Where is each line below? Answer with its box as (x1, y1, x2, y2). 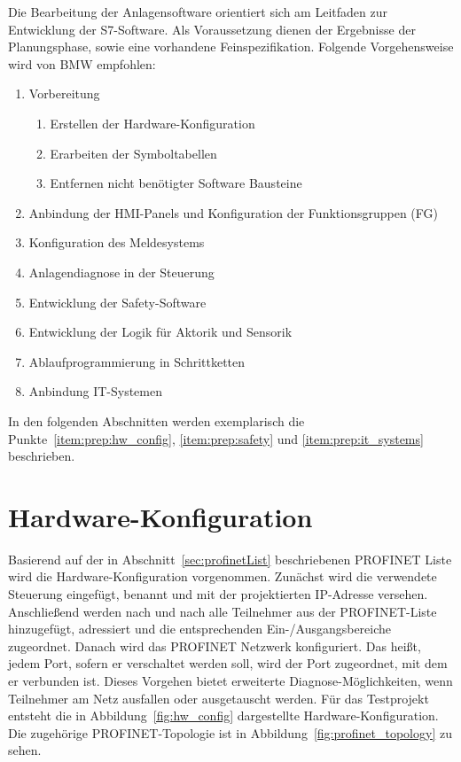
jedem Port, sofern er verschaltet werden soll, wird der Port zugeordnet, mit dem (8, 654, 448, 673)
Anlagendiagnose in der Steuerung (28, 262, 215, 281)
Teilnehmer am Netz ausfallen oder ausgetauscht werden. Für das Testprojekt (8, 688, 429, 707)
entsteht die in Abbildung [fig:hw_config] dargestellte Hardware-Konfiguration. (8, 706, 439, 725)
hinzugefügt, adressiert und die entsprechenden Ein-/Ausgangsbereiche (8, 619, 392, 638)
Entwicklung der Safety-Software (28, 292, 207, 311)
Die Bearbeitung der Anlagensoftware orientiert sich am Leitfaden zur (8, 3, 387, 20)
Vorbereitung (28, 84, 100, 103)
